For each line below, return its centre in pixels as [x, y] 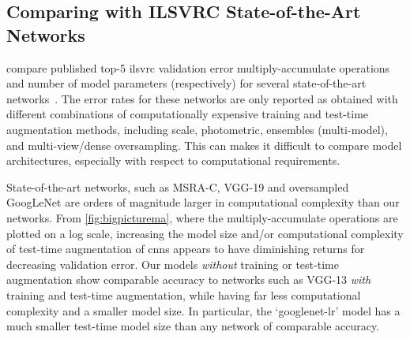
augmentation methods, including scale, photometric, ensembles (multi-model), [197, 129]
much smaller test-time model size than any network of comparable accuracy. [193, 326]
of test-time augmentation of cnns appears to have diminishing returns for [186, 249]
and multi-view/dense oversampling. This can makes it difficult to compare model [204, 145]
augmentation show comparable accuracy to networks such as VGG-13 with [189, 279]
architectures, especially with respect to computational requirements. [173, 160]
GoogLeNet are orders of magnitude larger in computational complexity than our [203, 202]
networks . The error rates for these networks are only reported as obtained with [202, 98]
